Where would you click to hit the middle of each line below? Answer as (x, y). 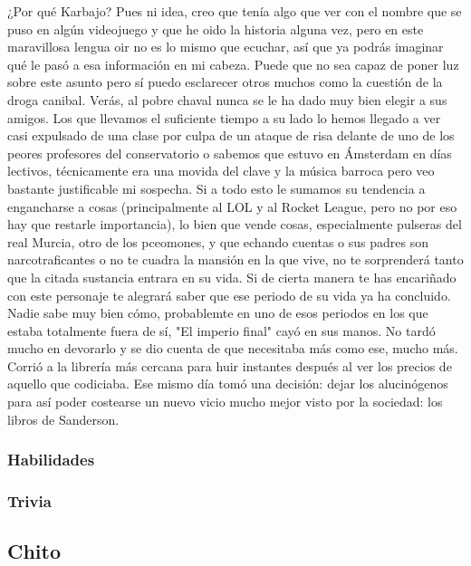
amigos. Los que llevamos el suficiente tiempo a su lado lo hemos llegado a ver (224, 117)
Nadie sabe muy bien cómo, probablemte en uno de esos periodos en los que (218, 313)
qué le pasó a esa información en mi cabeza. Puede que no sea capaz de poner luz (233, 64)
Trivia (29, 501)
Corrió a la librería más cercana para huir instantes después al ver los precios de (230, 365)
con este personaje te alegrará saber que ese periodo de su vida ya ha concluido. (229, 295)
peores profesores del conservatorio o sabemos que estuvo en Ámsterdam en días (230, 153)
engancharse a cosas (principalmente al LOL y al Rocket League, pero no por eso (232, 206)
